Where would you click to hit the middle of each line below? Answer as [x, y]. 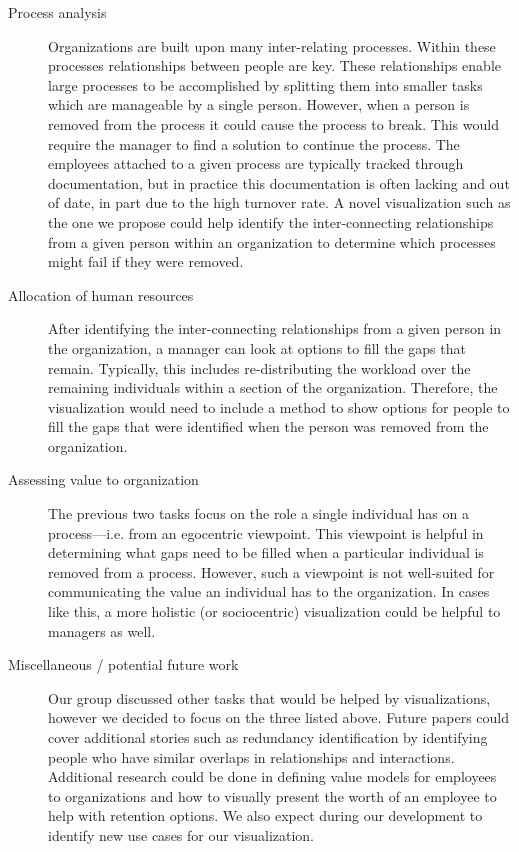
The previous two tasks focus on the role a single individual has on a [258, 513]
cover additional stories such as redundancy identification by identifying [268, 737]
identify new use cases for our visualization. [181, 834]
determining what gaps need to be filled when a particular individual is [266, 552]
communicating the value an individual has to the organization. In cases [269, 591]
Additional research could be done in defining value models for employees [272, 776]
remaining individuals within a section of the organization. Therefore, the [273, 387]
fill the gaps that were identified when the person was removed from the [268, 426]
